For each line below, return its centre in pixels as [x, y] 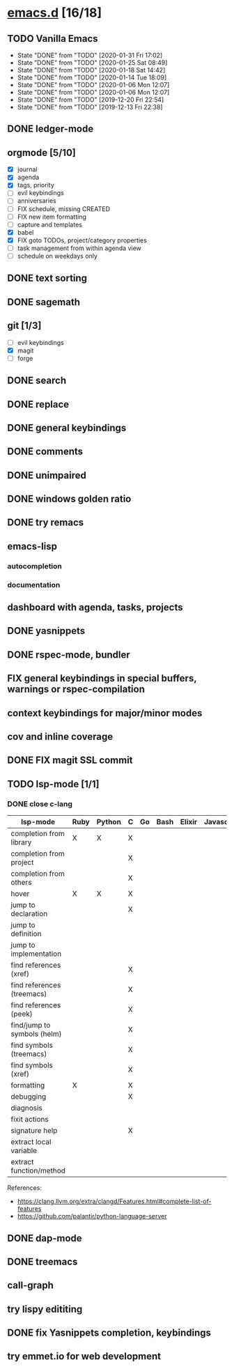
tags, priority [36, 185]
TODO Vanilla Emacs [53, 39]
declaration [29, 914]
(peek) [22, 1014]
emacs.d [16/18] [55, 13]
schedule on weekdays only [57, 256]
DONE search [37, 381]
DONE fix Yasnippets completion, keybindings [109, 1333]
